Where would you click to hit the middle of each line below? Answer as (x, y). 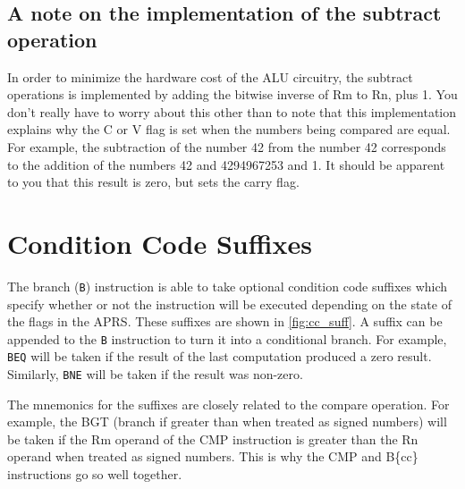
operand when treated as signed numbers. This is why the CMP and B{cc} (213, 456)
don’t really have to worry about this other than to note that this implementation (232, 111)
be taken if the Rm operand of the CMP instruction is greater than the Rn (213, 438)
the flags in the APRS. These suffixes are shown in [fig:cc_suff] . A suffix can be (225, 321)
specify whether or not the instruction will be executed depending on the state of (229, 304)
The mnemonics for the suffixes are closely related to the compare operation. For (228, 404)
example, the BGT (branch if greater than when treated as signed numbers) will (227, 422)
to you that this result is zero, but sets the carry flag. (153, 182)
